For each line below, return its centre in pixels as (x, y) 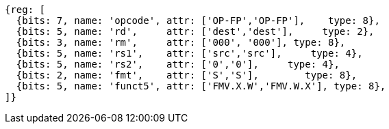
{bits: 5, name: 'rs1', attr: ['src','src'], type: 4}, (189, 53)
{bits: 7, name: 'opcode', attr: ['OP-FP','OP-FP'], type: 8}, (198, 20)
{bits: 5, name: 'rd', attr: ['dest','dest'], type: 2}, (195, 31)
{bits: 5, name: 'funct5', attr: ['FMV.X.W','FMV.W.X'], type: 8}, (201, 86)
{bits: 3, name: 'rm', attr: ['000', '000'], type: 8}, (181, 42)
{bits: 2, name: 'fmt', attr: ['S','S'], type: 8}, (187, 75)
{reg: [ (25, 10)
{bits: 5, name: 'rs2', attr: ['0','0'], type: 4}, (178, 64)
